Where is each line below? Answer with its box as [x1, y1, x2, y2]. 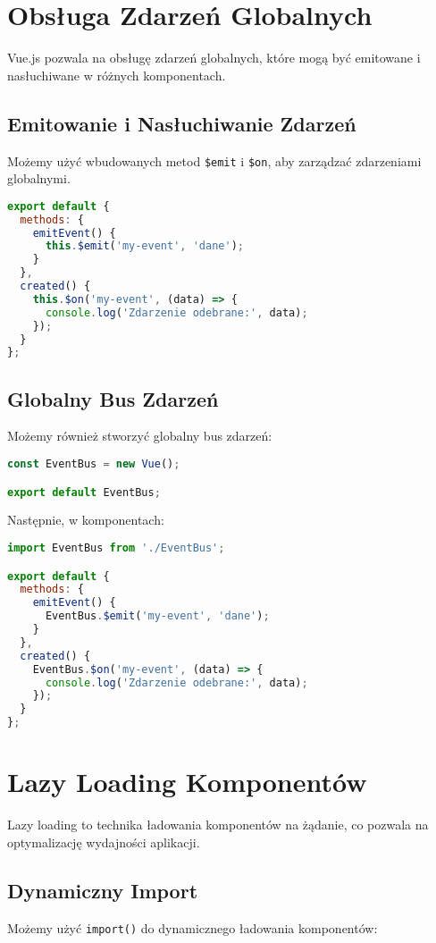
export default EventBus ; [7, 485, 161, 499]
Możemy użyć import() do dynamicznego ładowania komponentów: [7, 918, 378, 937]
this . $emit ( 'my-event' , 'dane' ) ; [45, 240, 244, 253]
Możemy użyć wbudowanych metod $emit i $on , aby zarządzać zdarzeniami [7, 151, 422, 170]
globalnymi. [7, 169, 71, 188]
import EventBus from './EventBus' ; [7, 542, 225, 555]
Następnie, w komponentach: [7, 510, 164, 529]
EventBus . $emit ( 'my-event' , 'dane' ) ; [45, 610, 270, 623]
